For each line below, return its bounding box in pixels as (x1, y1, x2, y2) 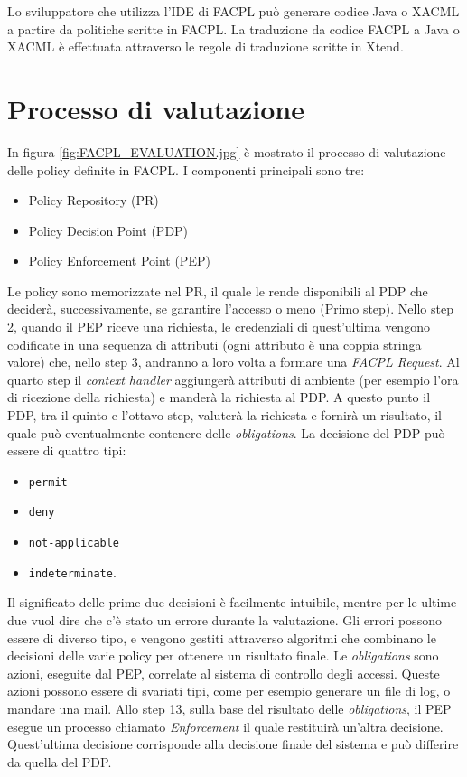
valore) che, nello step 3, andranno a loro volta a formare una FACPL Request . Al (7, 352, 460, 371)
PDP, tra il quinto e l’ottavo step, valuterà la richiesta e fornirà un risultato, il (7, 406, 442, 425)
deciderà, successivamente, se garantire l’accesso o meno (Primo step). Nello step (7, 299, 453, 318)
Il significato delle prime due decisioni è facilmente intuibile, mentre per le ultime (7, 593, 457, 612)
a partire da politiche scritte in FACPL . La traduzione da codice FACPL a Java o (7, 19, 460, 38)
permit (28, 475, 68, 489)
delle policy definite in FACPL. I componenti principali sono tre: (7, 160, 365, 179)
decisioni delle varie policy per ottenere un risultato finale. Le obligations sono (7, 646, 439, 665)
